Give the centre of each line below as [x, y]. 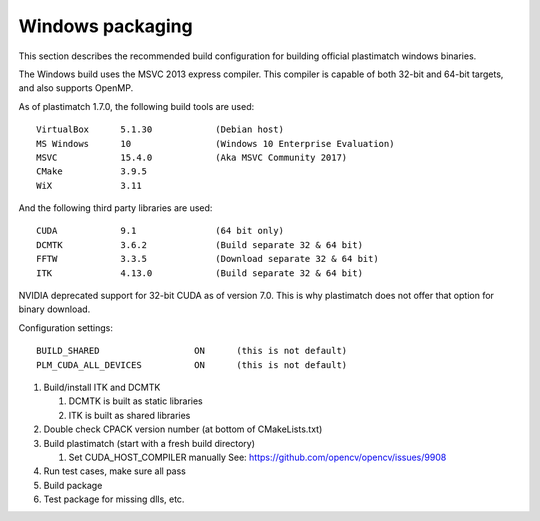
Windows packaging [106, 26]
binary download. [54, 309]
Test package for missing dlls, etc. [114, 499]
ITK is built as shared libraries [129, 415]
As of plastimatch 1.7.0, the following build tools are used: [136, 106]
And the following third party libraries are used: [115, 208]
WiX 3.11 [89, 185]
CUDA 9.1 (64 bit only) [160, 231]
